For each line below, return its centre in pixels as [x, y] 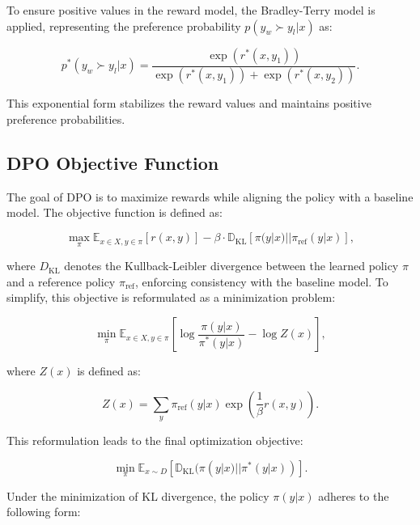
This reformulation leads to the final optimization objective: [155, 440]
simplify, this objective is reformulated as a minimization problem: [171, 297]
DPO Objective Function [113, 163]
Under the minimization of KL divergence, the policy [138, 495]
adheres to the [354, 495]
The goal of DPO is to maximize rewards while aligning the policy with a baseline [210, 196]
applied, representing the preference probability [124, 25]
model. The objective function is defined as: [115, 212]
